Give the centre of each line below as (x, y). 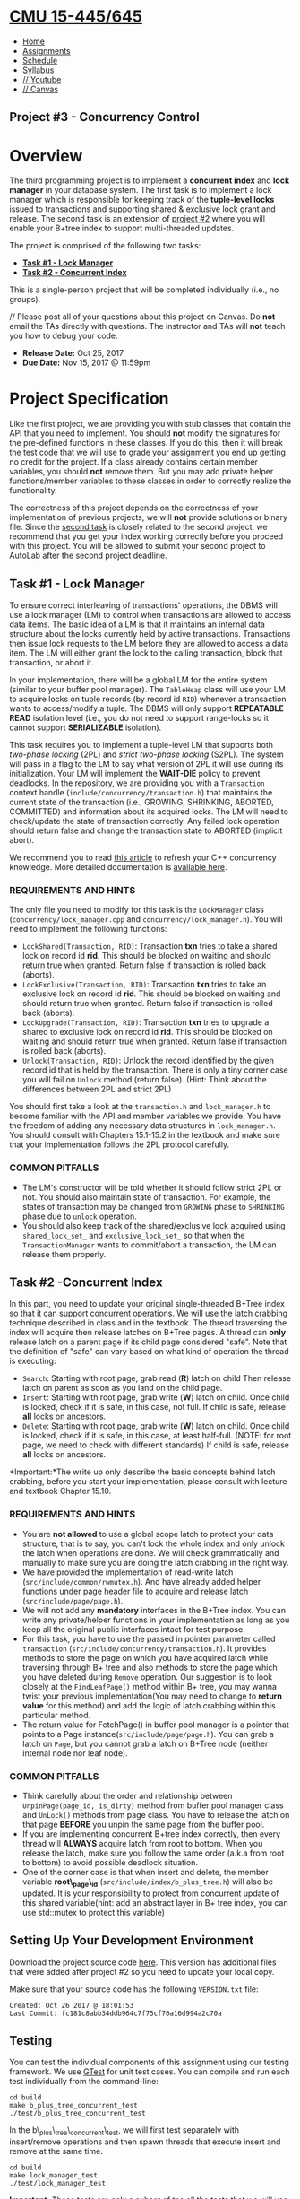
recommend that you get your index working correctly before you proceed (146, 536)
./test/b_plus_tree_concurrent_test (77, 2114)
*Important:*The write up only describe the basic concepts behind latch (142, 1472)
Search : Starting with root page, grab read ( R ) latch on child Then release (157, 1378)
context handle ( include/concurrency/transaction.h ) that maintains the (141, 793)
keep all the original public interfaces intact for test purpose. (133, 1629)
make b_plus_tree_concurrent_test (74, 2106)
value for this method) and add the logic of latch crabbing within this (149, 1705)
